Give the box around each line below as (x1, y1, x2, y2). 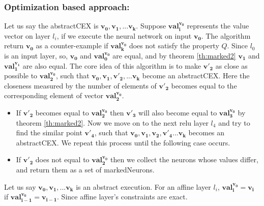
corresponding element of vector (4, 90, 104, 101)
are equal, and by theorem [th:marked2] (112, 50, 236, 61)
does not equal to (35, 154, 90, 165)
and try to (218, 117, 250, 128)
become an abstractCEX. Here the (142, 70, 250, 81)
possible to (4, 70, 38, 81)
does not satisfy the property (129, 40, 219, 51)
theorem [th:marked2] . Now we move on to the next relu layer (16, 117, 209, 128)
